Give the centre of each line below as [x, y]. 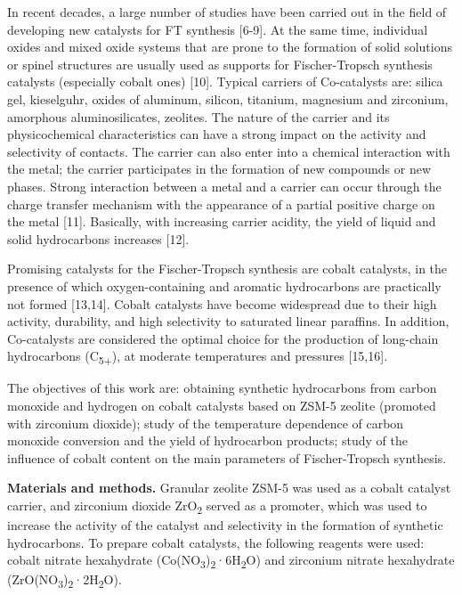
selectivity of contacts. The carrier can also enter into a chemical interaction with [229, 151]
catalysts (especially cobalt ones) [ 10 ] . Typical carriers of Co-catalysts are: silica [225, 82]
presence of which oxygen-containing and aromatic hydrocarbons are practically [224, 285]
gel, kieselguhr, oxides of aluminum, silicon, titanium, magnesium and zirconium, [228, 98]
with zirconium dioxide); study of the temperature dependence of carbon [206, 423]
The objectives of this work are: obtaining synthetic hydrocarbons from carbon [222, 388]
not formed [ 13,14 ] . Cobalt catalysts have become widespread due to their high [222, 303]
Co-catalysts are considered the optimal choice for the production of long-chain [223, 338]
